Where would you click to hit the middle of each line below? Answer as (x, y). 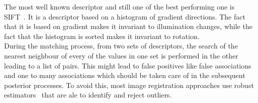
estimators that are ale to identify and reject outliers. (88, 95)
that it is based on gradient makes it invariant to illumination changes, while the (128, 26)
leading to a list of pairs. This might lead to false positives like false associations (128, 65)
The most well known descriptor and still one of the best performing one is (119, 6)
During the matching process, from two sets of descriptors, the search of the (121, 46)
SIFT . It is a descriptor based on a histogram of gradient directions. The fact (125, 16)
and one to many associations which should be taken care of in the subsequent (125, 75)
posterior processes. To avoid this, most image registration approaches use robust (129, 85)
